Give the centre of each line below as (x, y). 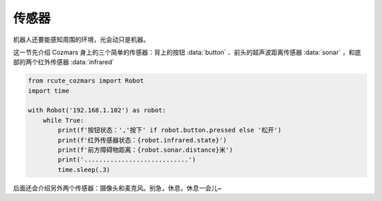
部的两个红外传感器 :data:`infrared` (64, 62)
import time (49, 91)
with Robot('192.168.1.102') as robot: (97, 110)
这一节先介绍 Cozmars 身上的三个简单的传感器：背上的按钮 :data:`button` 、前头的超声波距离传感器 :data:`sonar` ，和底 (187, 52)
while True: (64, 120)
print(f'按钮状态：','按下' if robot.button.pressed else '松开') (170, 130)
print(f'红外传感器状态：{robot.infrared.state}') (142, 140)
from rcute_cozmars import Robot (86, 81)
